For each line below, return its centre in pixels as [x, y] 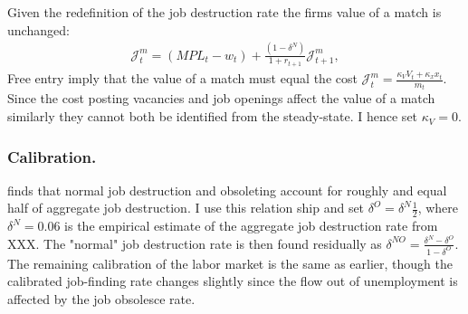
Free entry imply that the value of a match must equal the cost [182, 78]
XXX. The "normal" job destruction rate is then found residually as [195, 243]
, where [438, 208]
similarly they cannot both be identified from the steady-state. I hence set [213, 116]
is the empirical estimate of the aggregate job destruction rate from [251, 226]
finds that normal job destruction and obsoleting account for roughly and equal [227, 190]
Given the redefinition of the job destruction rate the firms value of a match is [224, 12]
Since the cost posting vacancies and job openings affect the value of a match [221, 98]
